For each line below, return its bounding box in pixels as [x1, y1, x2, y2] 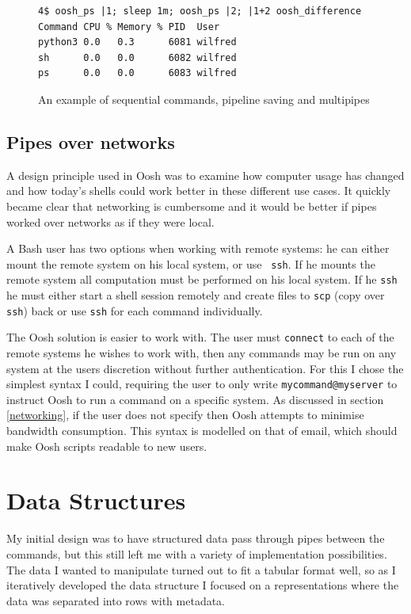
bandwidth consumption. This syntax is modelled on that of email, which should [6, 422, 398, 439]
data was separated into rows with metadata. [6, 592, 226, 608]
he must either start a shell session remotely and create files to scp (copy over [6, 287, 385, 303]
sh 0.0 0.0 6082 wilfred [38, 51, 237, 63]
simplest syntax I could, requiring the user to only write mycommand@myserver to [6, 376, 398, 392]
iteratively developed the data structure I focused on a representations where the [6, 577, 399, 593]
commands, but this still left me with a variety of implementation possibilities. [6, 545, 387, 562]
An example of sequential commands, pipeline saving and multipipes [38, 90, 370, 107]
